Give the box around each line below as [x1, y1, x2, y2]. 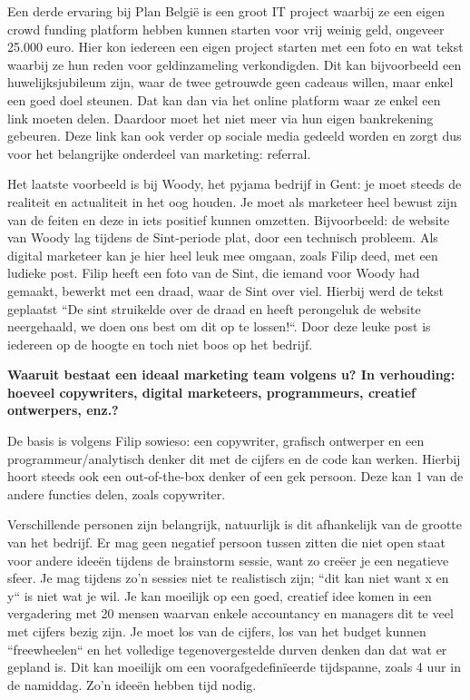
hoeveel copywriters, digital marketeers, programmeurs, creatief [7, 382, 416, 401]
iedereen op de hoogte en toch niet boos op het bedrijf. [7, 334, 313, 353]
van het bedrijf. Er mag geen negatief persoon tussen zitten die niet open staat [7, 533, 446, 552]
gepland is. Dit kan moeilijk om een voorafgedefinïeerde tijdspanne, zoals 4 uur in [7, 657, 461, 676]
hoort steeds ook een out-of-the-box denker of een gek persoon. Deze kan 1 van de [7, 467, 464, 486]
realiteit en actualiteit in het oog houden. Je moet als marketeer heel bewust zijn [7, 192, 457, 211]
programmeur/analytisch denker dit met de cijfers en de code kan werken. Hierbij [7, 449, 461, 468]
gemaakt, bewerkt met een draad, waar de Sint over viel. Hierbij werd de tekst [7, 281, 444, 300]
